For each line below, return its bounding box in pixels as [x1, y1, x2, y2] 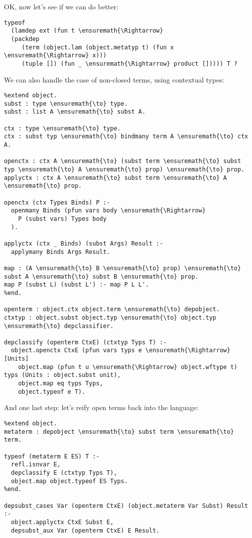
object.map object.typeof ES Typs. [11, 477, 128, 485]
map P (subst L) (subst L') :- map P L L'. [4, 281, 149, 289]
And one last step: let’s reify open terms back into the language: [4, 402, 199, 413]
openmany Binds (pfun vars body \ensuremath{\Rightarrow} [11, 207, 206, 214]
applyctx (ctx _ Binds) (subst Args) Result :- [4, 240, 164, 247]
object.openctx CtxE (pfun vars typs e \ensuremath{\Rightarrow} [11, 347, 231, 354]
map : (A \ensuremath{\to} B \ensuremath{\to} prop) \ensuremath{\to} [4, 264, 241, 272]
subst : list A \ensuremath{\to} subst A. [4, 108, 146, 116]
